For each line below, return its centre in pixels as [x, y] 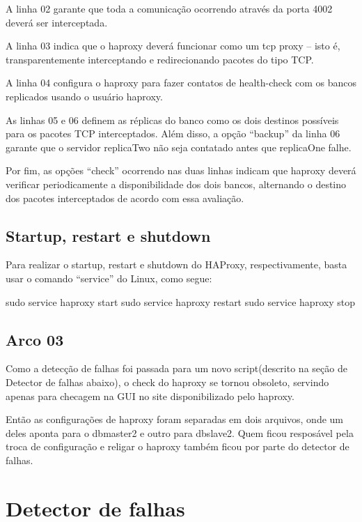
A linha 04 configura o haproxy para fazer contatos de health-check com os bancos [181, 83]
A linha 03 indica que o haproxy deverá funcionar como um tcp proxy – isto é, [173, 46]
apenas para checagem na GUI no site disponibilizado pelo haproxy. [150, 396]
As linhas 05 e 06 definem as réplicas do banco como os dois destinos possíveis [172, 120]
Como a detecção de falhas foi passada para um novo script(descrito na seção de [176, 368]
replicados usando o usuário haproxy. [84, 96]
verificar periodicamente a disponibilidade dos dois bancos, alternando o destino [176, 184]
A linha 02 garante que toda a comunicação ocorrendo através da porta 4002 [169, 8]
